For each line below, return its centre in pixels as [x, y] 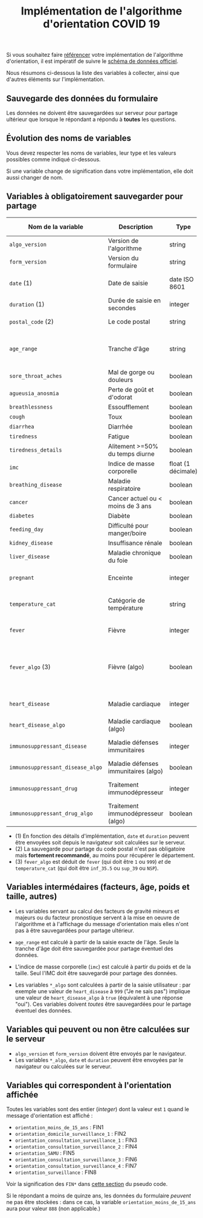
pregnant [22, 578]
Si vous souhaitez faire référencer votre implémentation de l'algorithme [95, 55]
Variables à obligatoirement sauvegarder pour [95, 197]
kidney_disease [31, 543]
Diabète [119, 516]
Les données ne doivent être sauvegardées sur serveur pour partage [92, 113]
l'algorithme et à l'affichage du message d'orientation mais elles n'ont [102, 924]
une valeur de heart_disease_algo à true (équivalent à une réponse [99, 997]
